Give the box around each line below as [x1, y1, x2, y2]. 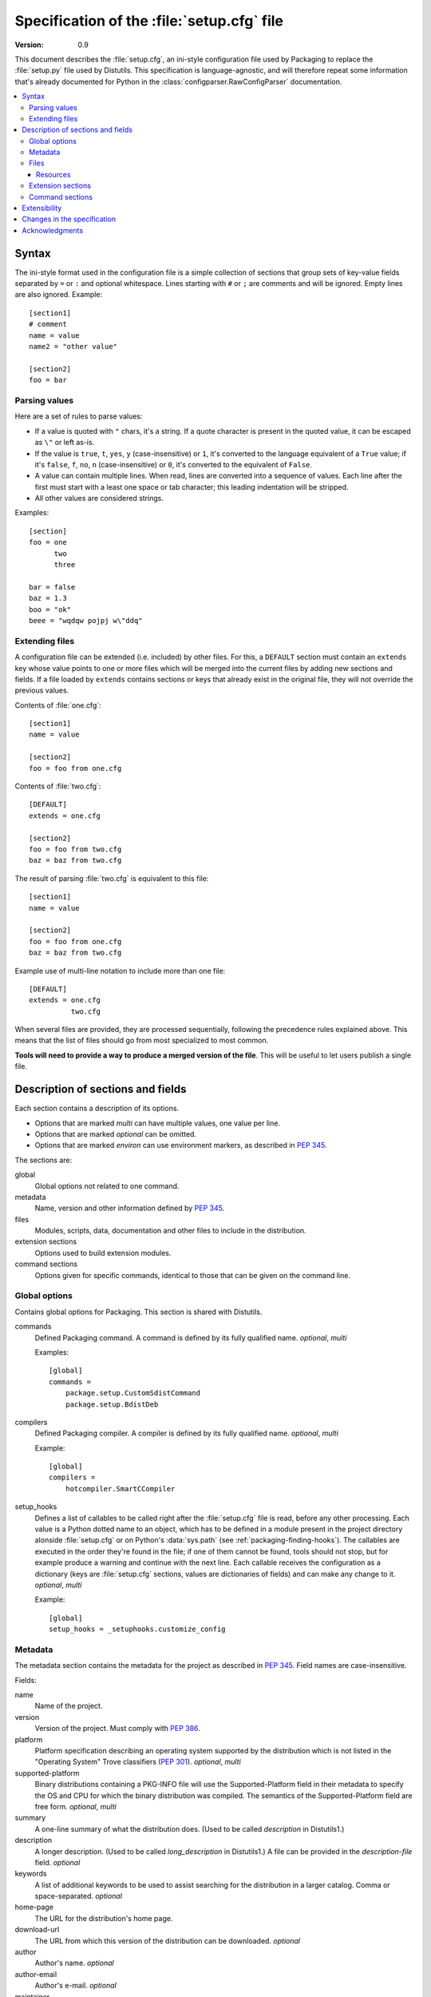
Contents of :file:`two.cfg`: [14, 781, 101, 791]
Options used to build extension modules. [34, 1248, 172, 1257]
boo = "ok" [29, 605, 72, 614]
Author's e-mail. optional [34, 1981, 117, 1991]
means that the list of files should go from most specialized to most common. [14, 1035, 269, 1046]
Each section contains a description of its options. [14, 1103, 180, 1114]
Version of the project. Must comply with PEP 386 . [34, 1724, 201, 1733]
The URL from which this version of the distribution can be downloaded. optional [34, 1935, 301, 1945]
